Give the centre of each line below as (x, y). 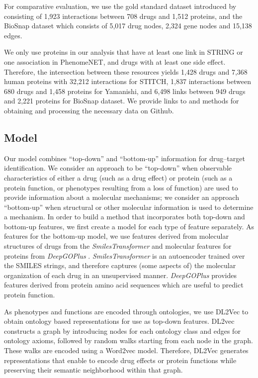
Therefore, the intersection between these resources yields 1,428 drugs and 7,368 (126, 71)
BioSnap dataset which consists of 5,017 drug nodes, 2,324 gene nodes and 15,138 (128, 26)
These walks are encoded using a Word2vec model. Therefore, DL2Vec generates (126, 350)
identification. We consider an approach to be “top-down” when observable (118, 168)
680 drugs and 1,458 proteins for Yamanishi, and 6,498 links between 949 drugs (125, 91)
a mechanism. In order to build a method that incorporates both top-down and (125, 217)
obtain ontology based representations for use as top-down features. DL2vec (119, 321)
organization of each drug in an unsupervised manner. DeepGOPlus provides (120, 275)
